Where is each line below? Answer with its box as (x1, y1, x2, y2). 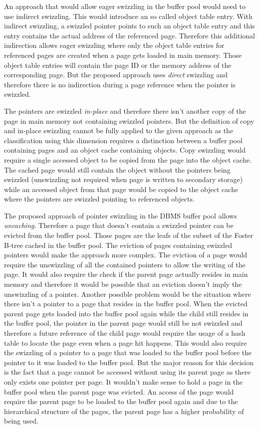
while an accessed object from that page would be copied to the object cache (4, 184, 239, 194)
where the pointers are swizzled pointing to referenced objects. (4, 194, 195, 204)
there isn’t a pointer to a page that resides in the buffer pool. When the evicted (4, 298, 248, 309)
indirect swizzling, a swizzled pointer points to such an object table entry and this (4, 20, 255, 31)
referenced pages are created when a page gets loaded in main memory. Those (4, 49, 242, 60)
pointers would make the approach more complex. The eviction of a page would (4, 249, 248, 260)
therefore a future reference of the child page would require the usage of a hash (4, 328, 246, 338)
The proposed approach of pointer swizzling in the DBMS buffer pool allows (4, 210, 237, 220)
